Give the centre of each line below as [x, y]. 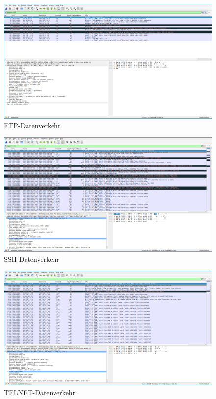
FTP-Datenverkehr [32, 125]
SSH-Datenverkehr [32, 259]
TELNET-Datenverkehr [40, 392]
